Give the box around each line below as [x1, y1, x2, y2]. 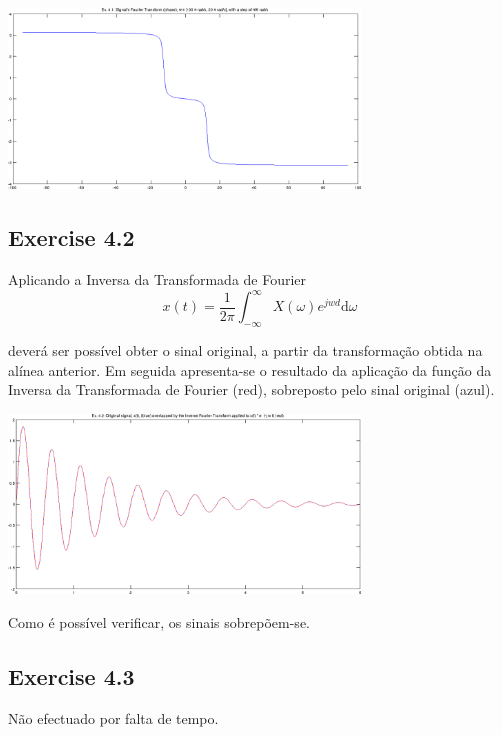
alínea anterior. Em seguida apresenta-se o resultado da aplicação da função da [8, 359, 492, 380]
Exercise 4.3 [8, 660, 135, 691]
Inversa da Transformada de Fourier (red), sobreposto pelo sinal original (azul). [8, 379, 495, 400]
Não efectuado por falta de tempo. [8, 707, 219, 728]
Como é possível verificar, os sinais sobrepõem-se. [8, 611, 310, 632]
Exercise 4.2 [8, 222, 135, 253]
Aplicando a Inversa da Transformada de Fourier [8, 269, 307, 290]
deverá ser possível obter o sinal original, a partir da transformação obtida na [8, 339, 483, 360]
